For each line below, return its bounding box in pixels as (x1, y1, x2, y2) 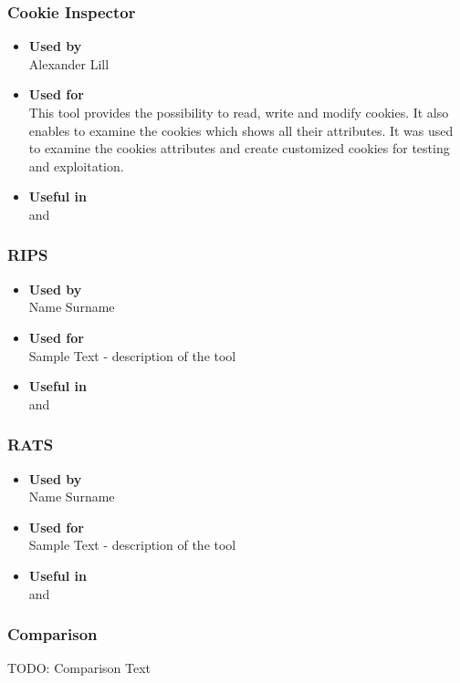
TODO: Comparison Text (7, 658, 152, 678)
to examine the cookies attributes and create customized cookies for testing (28, 139, 450, 158)
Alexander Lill (28, 54, 110, 73)
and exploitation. (28, 156, 124, 175)
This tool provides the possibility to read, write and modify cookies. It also (28, 103, 449, 121)
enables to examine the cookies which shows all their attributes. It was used (28, 120, 454, 140)
